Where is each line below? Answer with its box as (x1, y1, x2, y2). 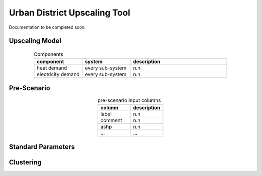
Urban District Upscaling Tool (9, 7, 131, 18)
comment (100, 117, 122, 124)
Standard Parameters (9, 143, 75, 151)
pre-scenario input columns (98, 97, 161, 104)
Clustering (9, 158, 42, 166)
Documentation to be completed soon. (9, 24, 86, 30)
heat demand (36, 64, 67, 71)
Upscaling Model (9, 37, 62, 45)
